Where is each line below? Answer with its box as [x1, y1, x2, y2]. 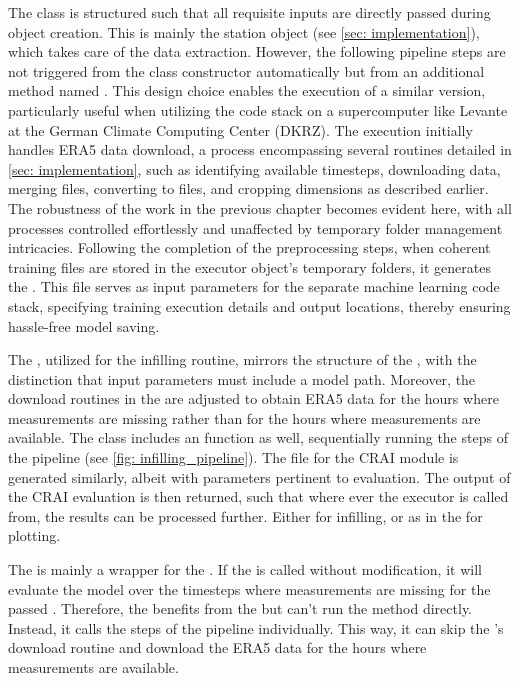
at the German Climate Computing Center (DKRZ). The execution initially [8, 119, 473, 140]
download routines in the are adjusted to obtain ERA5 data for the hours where [8, 388, 499, 409]
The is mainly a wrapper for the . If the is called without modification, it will [8, 559, 482, 580]
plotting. [8, 525, 61, 546]
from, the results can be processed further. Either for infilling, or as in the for [8, 505, 483, 526]
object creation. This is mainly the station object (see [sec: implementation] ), [8, 21, 480, 42]
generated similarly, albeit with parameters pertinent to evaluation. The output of [8, 466, 511, 487]
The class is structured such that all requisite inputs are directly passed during [8, 2, 491, 22]
